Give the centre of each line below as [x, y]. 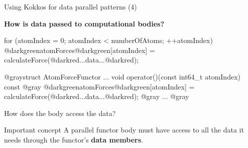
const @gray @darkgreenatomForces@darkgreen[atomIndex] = [99, 86]
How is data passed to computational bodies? [84, 23]
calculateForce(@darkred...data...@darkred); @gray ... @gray [97, 96]
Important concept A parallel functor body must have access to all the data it [124, 130]
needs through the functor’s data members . [74, 139]
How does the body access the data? [60, 113]
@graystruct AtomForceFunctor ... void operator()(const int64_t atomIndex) [122, 76]
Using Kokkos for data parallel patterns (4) [71, 6]
